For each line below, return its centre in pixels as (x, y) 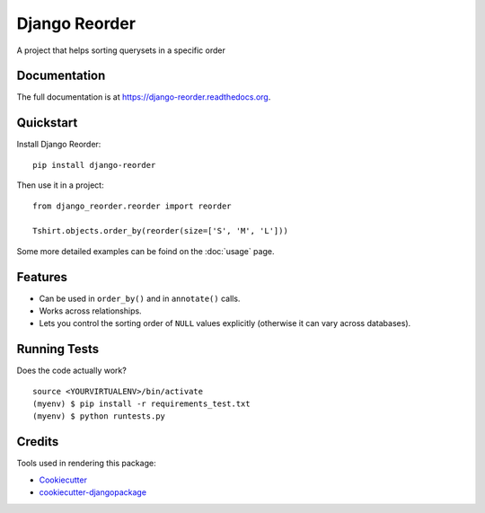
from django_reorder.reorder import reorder (132, 206)
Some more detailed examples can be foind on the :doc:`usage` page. (145, 251)
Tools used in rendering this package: (86, 464)
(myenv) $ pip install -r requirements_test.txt (141, 404)
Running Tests (57, 349)
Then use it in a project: (60, 185)
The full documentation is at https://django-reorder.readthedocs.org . (144, 97)
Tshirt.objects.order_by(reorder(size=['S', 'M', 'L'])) (161, 231)
